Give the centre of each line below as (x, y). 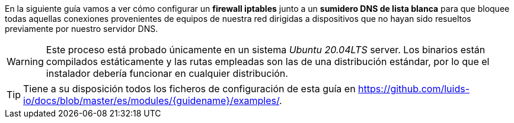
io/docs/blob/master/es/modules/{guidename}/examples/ (151, 101)
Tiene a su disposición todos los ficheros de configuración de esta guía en (189, 89)
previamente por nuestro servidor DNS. (82, 29)
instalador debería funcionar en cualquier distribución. (167, 73)
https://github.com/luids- (414, 89)
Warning (25, 61)
